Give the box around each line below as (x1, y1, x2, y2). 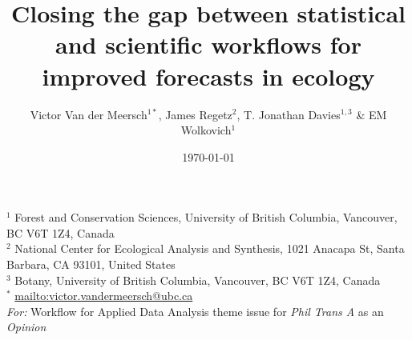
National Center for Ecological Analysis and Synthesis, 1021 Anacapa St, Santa (14, 240, 405, 257)
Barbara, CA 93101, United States (6, 256, 176, 273)
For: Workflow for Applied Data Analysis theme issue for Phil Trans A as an (6, 302, 384, 319)
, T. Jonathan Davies (236, 106, 341, 122)
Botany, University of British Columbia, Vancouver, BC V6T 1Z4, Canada (14, 271, 381, 288)
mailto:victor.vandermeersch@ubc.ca (14, 287, 193, 304)
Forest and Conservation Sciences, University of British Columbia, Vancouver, (14, 209, 398, 226)
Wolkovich (180, 122, 232, 138)
